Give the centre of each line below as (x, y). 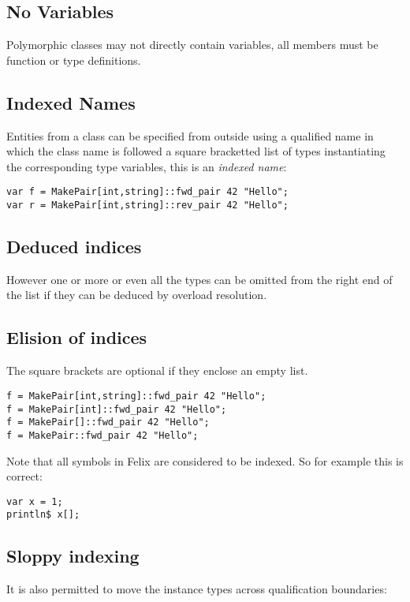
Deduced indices (74, 247)
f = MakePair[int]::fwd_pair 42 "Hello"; (117, 409)
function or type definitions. (74, 60)
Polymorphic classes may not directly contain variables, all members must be (192, 45)
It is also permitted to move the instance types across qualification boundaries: (197, 589)
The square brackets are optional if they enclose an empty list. (157, 370)
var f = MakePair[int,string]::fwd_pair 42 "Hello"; (147, 192)
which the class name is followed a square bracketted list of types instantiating (196, 151)
